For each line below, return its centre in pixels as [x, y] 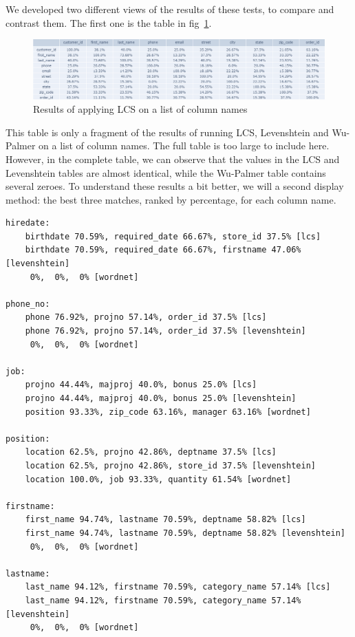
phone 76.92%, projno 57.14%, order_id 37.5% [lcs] [146, 317]
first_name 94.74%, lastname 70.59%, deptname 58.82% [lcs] [165, 520]
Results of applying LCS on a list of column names [140, 109]
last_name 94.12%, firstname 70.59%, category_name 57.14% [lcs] [178, 587]
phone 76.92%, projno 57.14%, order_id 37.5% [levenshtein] [165, 331]
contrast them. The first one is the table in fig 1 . [109, 22]
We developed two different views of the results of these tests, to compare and [170, 9]
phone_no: [28, 304]
